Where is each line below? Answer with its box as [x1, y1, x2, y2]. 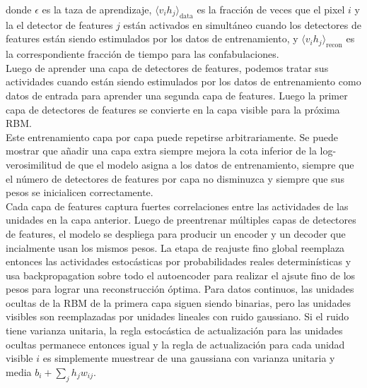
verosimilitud [6, 157, 62, 171]
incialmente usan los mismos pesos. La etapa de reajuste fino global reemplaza [6, 240, 345, 255]
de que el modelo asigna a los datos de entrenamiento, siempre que [65, 157, 354, 171]
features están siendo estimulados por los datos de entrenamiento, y [6, 31, 298, 46]
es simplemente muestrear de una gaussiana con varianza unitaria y [42, 351, 335, 365]
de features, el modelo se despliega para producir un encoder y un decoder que [6, 226, 346, 241]
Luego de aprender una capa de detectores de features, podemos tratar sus [6, 60, 329, 75]
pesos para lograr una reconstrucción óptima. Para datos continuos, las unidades [6, 281, 354, 296]
